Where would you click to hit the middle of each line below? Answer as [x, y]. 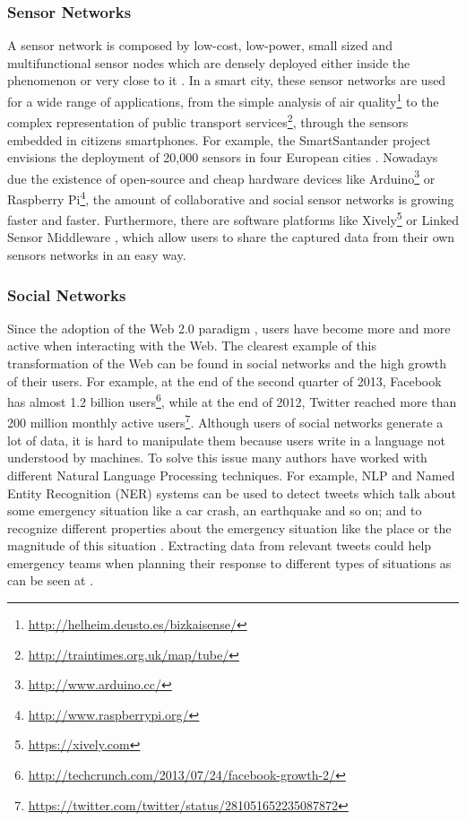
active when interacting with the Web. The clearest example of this [192, 346]
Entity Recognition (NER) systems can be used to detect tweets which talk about [232, 493]
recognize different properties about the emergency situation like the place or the [229, 527]
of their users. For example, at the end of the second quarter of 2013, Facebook [224, 380]
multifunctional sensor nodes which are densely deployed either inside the [209, 62]
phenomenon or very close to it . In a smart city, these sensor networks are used [227, 80]
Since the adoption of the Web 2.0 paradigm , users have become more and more [229, 328]
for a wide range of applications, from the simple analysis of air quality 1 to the [223, 100]
